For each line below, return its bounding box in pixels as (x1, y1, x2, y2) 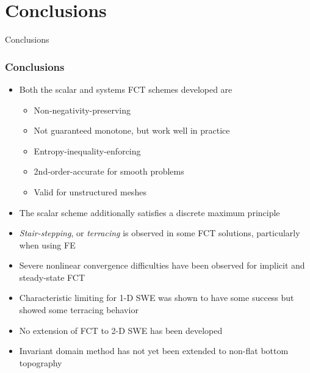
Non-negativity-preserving (34, 103, 131, 116)
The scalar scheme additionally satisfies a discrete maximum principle (19, 206, 280, 219)
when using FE (19, 238, 76, 251)
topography (19, 356, 62, 369)
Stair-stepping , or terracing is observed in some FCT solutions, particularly (19, 226, 300, 239)
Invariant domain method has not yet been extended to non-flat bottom (19, 344, 289, 357)
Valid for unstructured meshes (34, 185, 146, 198)
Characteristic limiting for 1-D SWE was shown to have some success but (19, 291, 294, 304)
